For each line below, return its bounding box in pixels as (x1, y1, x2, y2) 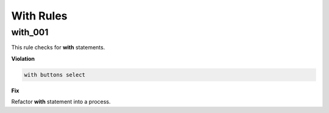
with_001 (11, 27, 49, 38)
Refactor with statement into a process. (11, 98, 111, 106)
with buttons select (24, 71, 85, 78)
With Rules (11, 9, 68, 22)
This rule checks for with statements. (11, 44, 105, 51)
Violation (11, 55, 35, 62)
